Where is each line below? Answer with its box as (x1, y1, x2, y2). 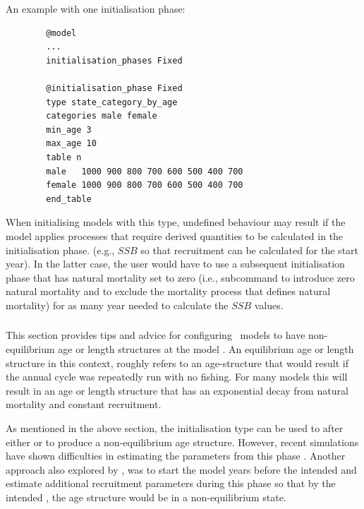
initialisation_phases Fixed (46, 55, 183, 66)
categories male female (46, 111, 157, 121)
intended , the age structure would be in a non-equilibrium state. (6, 489, 286, 504)
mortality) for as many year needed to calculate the (6, 297, 229, 312)
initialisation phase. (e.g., (6, 242, 115, 257)
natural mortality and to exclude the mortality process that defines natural (6, 284, 331, 299)
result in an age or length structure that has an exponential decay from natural (6, 383, 348, 397)
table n (46, 152, 82, 162)
